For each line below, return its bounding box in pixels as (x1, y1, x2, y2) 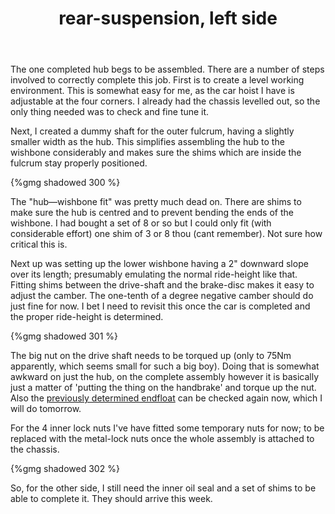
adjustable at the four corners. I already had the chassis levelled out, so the (10, 95, 321, 107)
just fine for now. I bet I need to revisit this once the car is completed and (10, 300, 311, 312)
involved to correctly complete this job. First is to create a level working (10, 74, 305, 86)
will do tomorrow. (10, 403, 82, 415)
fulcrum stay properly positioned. (10, 157, 148, 169)
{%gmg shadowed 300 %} (10, 177, 121, 189)
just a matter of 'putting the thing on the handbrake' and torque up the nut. (10, 382, 317, 394)
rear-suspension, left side (58, 7, 278, 30)
